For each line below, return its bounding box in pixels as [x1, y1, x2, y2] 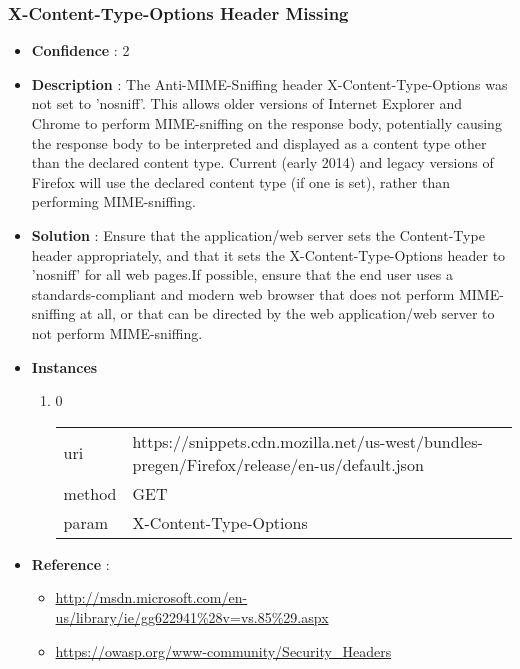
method [63, 481, 117, 505]
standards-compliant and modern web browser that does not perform [31, 283, 455, 304]
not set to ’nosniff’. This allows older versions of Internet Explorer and [31, 93, 462, 114]
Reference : [31, 553, 110, 574]
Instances [31, 356, 98, 377]
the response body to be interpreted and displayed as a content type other [31, 132, 487, 153]
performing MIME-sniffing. [31, 191, 196, 212]
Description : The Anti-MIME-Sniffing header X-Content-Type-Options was [31, 73, 508, 94]
